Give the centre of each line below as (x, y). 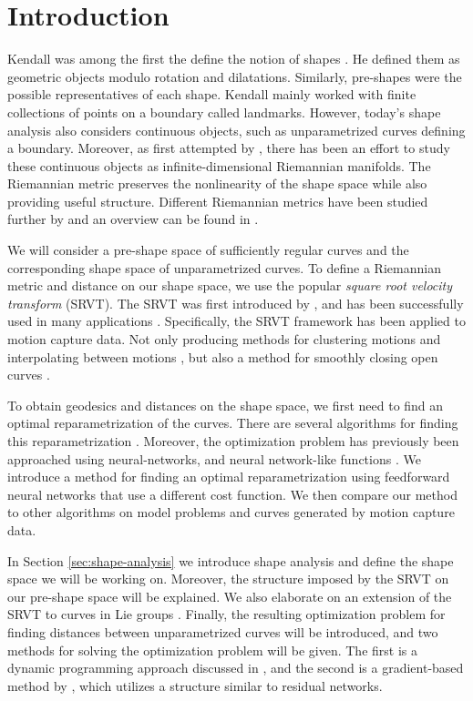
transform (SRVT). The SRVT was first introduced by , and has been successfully (236, 303)
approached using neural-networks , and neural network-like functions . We (214, 458)
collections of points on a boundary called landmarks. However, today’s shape (224, 112)
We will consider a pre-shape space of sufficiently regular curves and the (208, 250)
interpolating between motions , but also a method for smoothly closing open (223, 356)
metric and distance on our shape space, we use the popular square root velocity (230, 285)
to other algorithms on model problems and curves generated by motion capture (231, 512)
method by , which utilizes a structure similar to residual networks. (195, 685)
